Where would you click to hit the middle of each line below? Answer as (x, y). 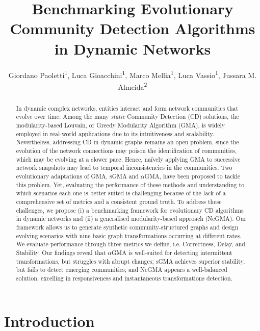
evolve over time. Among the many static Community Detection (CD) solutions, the (127, 117)
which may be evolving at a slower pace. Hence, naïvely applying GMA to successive (128, 159)
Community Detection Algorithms (133, 28)
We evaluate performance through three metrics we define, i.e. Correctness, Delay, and (131, 244)
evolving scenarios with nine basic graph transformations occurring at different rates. (129, 235)
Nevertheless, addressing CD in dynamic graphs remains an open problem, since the (127, 142)
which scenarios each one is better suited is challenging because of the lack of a (121, 193)
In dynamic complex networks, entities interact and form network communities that (127, 108)
